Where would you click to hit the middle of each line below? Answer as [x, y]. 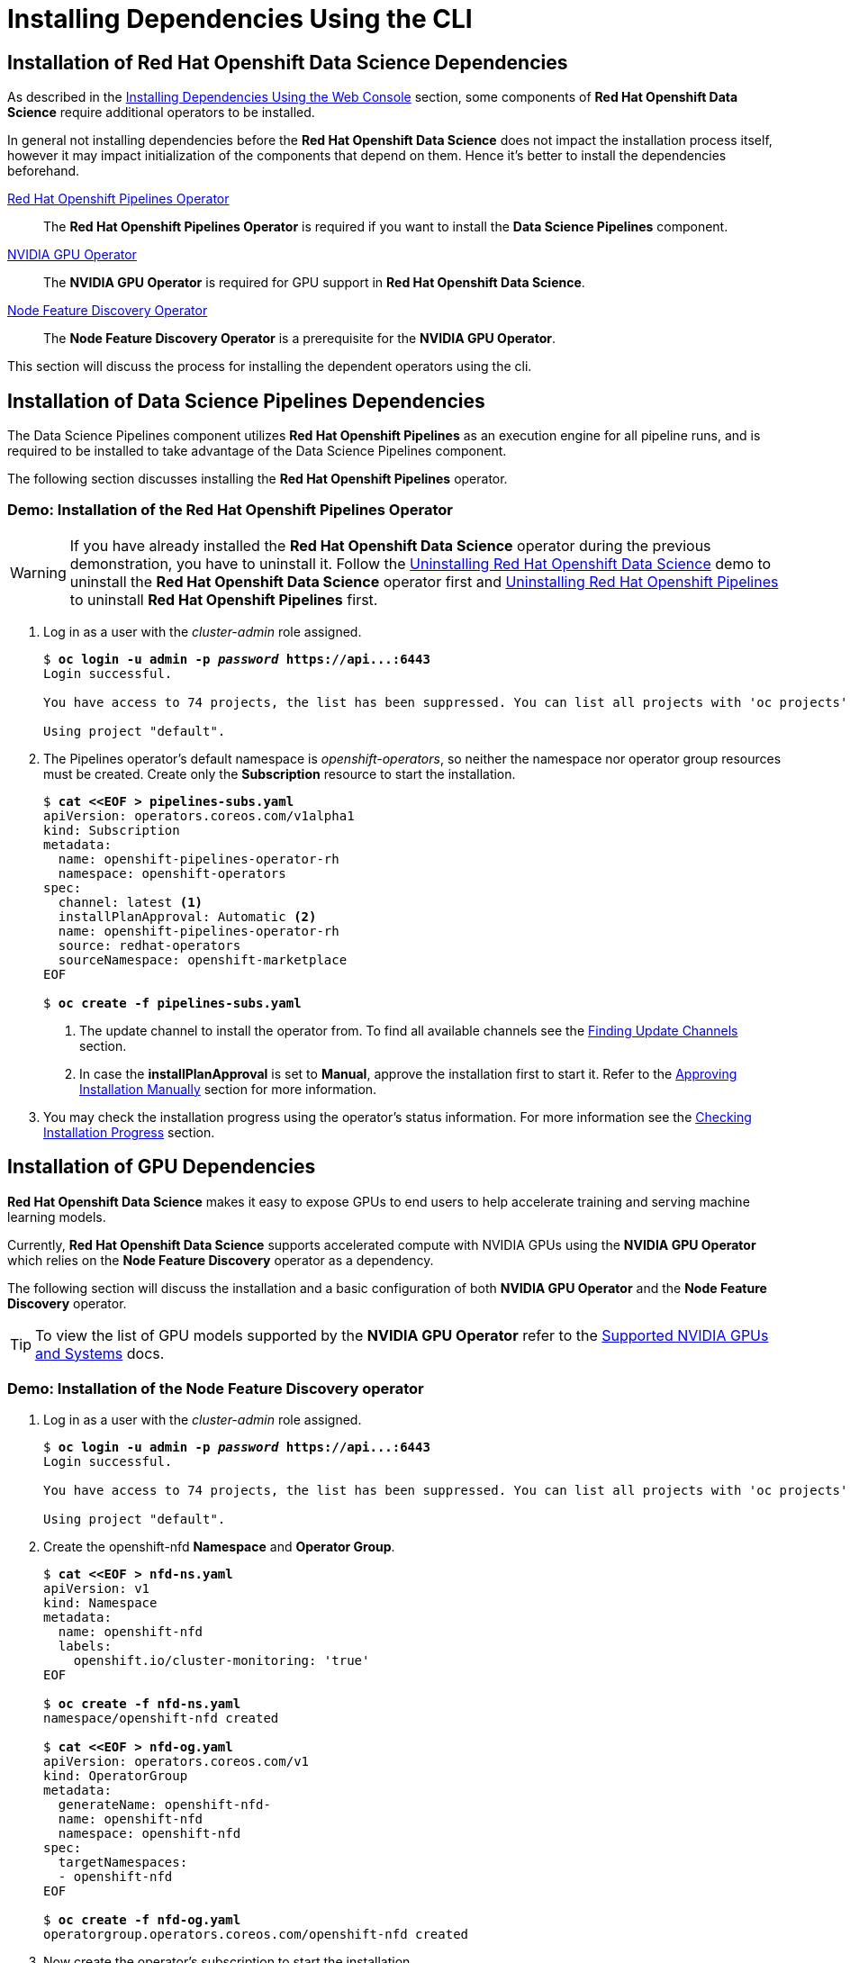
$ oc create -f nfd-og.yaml [142, 1920]
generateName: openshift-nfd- [164, 1805]
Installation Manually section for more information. [228, 1089]
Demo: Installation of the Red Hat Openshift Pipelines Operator [230, 510]
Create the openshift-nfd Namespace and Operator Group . [219, 1547]
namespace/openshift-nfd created [161, 1719]
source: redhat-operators [149, 945]
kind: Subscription [112, 830]
